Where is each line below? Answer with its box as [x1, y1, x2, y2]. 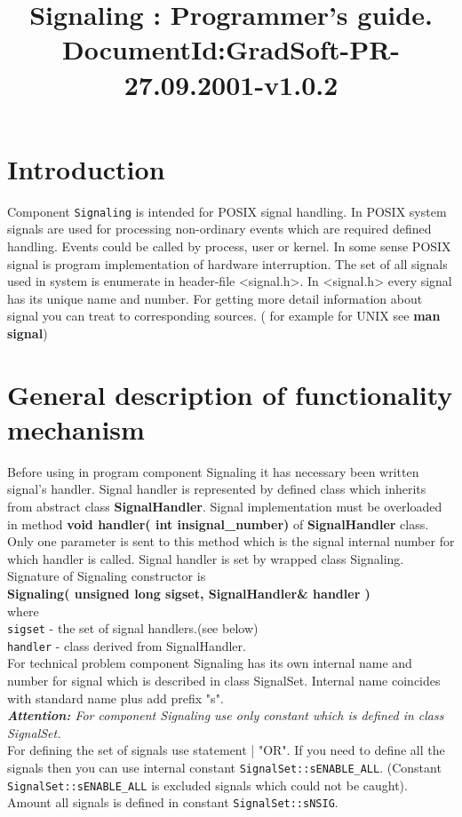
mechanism [7, 410, 145, 447]
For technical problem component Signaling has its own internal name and [7, 654, 412, 672]
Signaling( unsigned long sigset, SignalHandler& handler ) [7, 583, 370, 602]
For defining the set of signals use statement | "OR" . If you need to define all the [7, 741, 445, 759]
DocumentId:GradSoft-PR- [61, 31, 401, 67]
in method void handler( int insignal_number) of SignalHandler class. [7, 514, 429, 533]
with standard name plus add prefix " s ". [7, 688, 224, 707]
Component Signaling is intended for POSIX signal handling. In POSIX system [7, 202, 447, 220]
